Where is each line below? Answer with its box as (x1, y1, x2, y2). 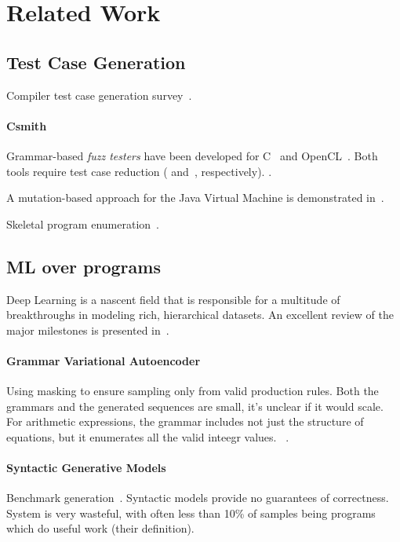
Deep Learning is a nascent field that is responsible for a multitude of (6, 291, 340, 307)
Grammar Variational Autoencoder (6, 352, 201, 368)
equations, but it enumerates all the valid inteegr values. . (6, 428, 289, 445)
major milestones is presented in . (6, 321, 169, 338)
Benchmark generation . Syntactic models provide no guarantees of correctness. (6, 489, 389, 506)
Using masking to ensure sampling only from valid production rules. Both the (6, 383, 379, 399)
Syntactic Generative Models (6, 460, 166, 476)
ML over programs (6, 254, 161, 278)
